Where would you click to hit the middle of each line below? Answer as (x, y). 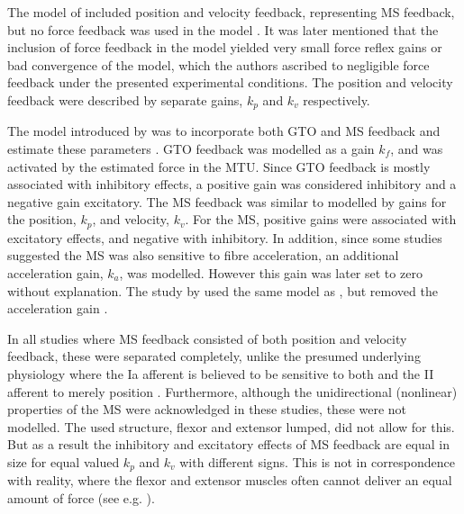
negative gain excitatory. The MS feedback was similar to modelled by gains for (227, 201)
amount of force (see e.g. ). (81, 498)
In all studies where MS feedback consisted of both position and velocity (207, 338)
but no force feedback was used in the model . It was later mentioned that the (223, 29)
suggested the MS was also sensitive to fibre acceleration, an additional (203, 255)
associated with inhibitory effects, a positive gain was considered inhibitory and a (232, 184)
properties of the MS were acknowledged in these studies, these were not (207, 409)
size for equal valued (64, 461)
